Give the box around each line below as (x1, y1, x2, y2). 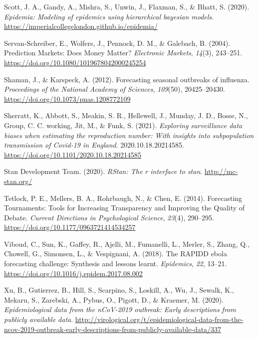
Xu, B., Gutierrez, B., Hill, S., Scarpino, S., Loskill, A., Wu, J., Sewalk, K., (4, 285, 234, 295)
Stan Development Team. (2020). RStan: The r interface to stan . (4, 166, 203, 176)
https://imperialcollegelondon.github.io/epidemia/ (4, 21, 158, 31)
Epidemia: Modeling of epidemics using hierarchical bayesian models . (4, 11, 214, 21)
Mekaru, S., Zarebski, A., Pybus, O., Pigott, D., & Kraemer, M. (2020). (4, 294, 224, 305)
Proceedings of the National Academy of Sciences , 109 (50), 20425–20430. (4, 84, 225, 94)
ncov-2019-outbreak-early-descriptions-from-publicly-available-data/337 (4, 324, 222, 334)
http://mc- (204, 166, 238, 176)
